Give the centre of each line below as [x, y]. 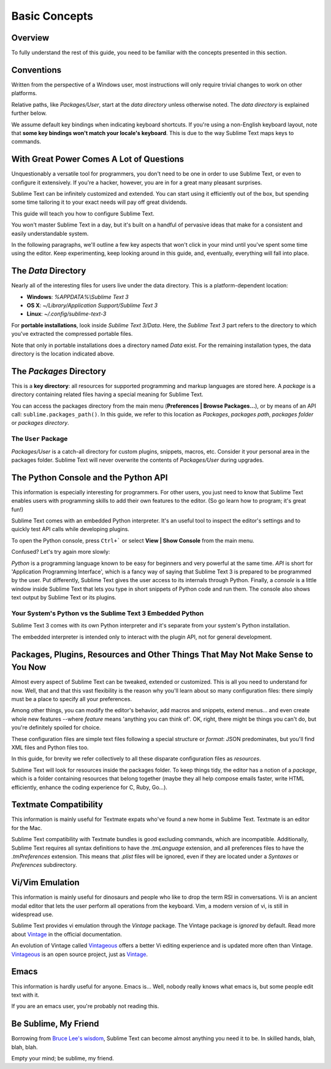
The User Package [40, 439]
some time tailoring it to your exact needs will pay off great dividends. [99, 202]
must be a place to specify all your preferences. [71, 699]
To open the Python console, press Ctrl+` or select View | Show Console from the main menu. [133, 540]
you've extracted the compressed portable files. [72, 334]
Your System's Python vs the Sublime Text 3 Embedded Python [108, 613]
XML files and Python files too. [50, 747]
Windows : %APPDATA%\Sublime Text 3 [78, 297]
